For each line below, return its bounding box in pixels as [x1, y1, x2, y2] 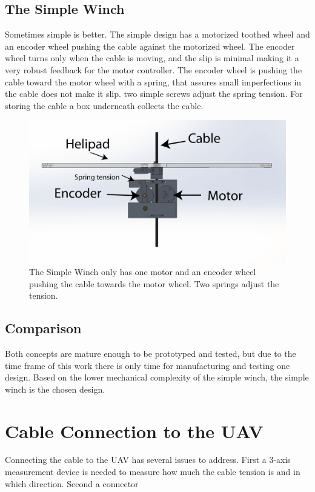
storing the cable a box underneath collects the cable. [5, 99, 204, 111]
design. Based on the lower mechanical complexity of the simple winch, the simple [5, 371, 309, 384]
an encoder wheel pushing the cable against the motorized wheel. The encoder [5, 39, 295, 52]
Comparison [5, 319, 82, 337]
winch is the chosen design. [5, 382, 105, 395]
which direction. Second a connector [5, 477, 139, 490]
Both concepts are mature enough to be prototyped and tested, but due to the [5, 347, 296, 359]
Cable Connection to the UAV [5, 418, 264, 443]
